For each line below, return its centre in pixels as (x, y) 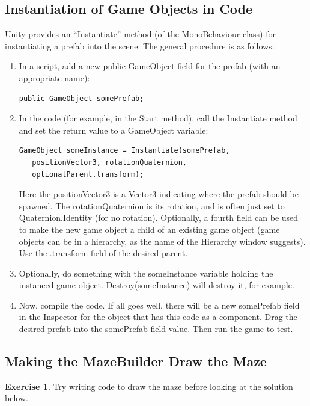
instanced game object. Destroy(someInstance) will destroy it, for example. (157, 285)
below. (17, 398)
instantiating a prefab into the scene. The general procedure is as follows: (140, 45)
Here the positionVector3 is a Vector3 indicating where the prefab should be (159, 194)
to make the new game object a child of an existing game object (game (149, 229)
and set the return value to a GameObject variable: (114, 130)
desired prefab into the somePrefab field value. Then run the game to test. (156, 329)
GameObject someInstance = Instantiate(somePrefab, (124, 151)
